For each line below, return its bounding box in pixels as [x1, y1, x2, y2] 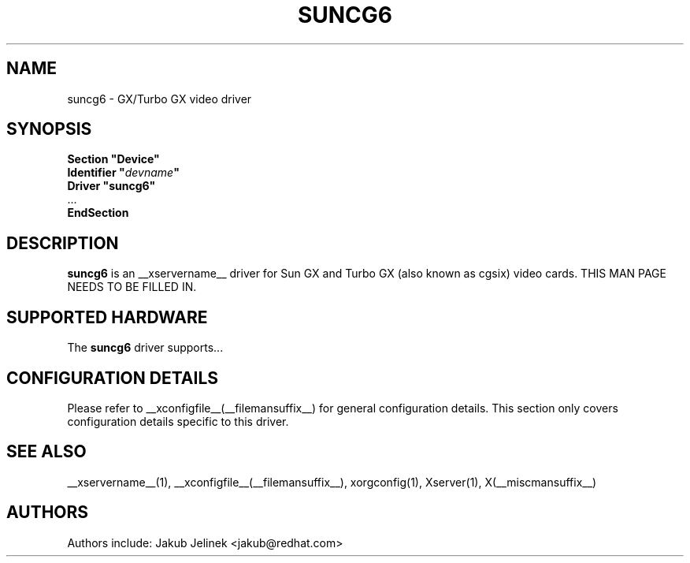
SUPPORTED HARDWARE [6, 307, 208, 327]
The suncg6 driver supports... [67, 341, 224, 355]
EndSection [67, 206, 129, 220]
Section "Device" [67, 152, 160, 166]
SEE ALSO [6, 442, 87, 462]
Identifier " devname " [67, 166, 180, 180]
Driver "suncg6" [67, 179, 156, 193]
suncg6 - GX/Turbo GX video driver [67, 91, 252, 106]
